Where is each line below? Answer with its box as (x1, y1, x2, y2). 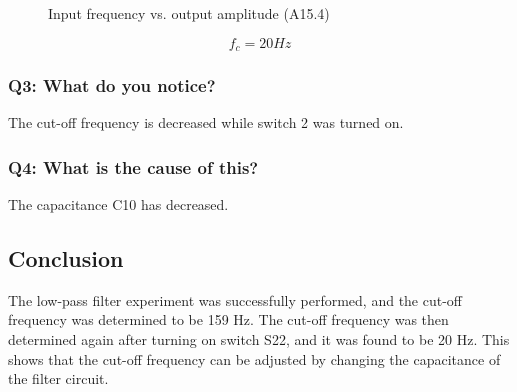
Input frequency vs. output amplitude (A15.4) (48, 3, 330, 23)
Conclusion (8, 243, 124, 274)
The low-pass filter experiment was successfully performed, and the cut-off (8, 289, 463, 310)
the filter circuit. (8, 368, 109, 389)
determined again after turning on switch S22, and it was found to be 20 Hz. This (8, 329, 510, 350)
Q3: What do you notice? (8, 72, 216, 97)
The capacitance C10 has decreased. (8, 194, 229, 215)
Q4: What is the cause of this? (8, 154, 259, 179)
